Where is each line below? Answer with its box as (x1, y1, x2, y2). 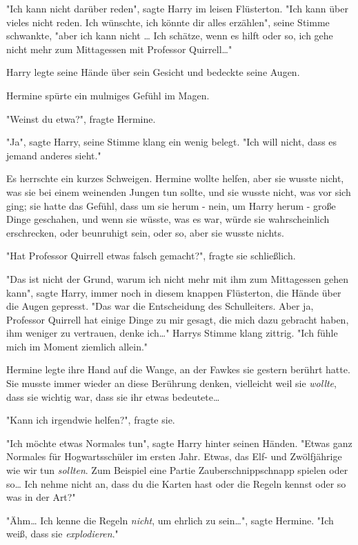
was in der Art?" (6, 490, 76, 504)
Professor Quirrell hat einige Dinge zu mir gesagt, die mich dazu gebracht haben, (6, 312, 349, 326)
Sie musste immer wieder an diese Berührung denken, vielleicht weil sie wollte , (6, 376, 337, 390)
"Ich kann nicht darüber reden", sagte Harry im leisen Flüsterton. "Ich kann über (6, 1, 348, 15)
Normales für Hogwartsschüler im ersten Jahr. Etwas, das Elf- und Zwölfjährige (6, 449, 342, 464)
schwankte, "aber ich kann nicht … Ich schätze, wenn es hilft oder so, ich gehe (6, 28, 333, 43)
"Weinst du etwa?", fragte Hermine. (6, 111, 156, 126)
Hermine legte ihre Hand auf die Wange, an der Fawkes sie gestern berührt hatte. (6, 362, 350, 377)
